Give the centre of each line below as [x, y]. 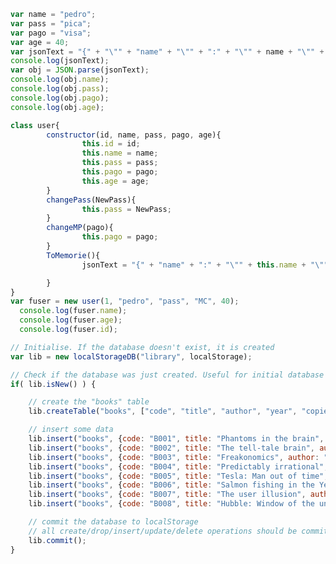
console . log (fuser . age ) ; [71, 320]
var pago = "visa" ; [51, 33]
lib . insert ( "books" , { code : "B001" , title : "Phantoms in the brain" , [176, 439]
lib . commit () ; [57, 540]
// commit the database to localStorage [113, 522]
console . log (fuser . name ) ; [73, 311]
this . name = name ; [120, 153]
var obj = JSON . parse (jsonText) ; [80, 70]
